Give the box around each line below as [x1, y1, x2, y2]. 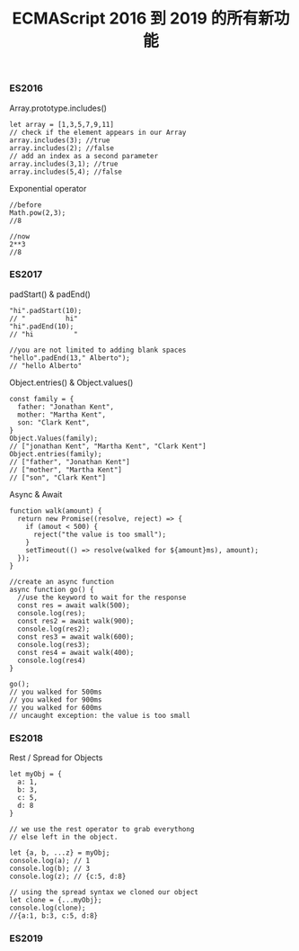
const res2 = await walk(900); [17, 616, 135, 625]
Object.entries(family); [9, 449, 102, 459]
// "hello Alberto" [9, 361, 83, 370]
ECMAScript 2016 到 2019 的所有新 [12, 8, 275, 29]
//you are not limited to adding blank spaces [9, 345, 187, 354]
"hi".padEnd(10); [9, 321, 75, 331]
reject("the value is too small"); [32, 530, 167, 539]
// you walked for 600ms [9, 703, 102, 712]
